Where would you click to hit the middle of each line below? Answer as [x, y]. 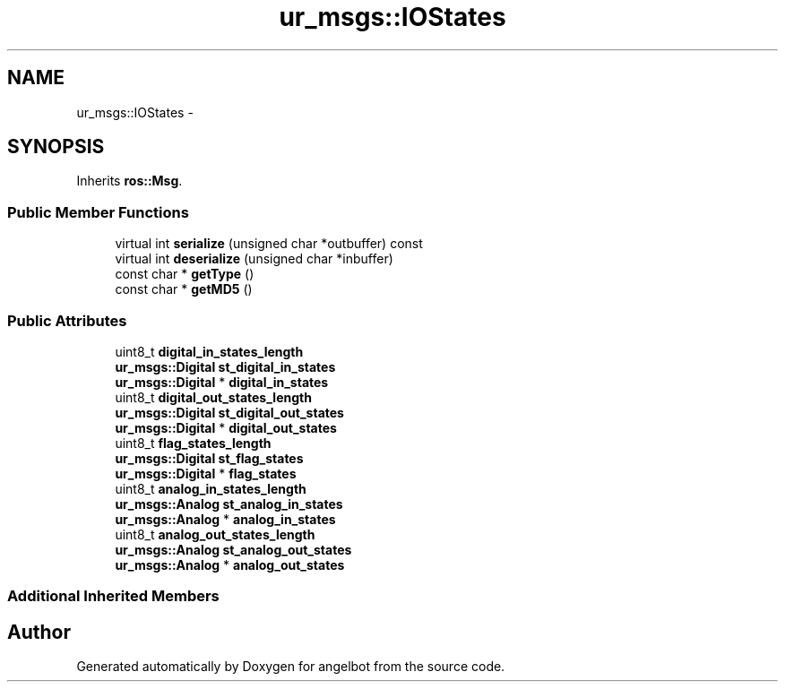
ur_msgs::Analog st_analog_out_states [233, 549]
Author [39, 632]
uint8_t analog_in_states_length [211, 488]
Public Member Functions [98, 212]
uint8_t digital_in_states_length [209, 351]
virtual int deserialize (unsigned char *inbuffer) [254, 259]
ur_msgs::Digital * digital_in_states [222, 382]
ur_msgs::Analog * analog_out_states [230, 564]
